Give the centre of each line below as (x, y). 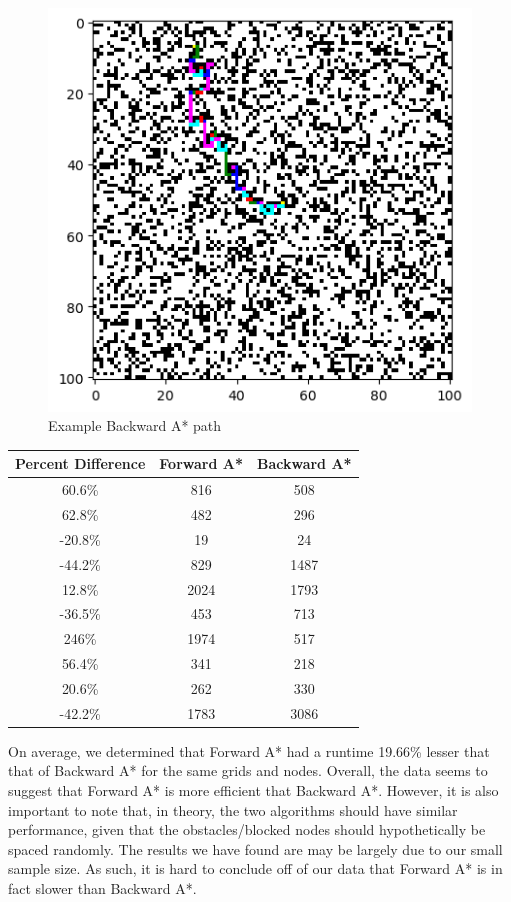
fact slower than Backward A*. (102, 887)
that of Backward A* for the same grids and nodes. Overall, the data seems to (248, 770)
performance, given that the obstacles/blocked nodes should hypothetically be (247, 829)
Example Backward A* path (135, 425)
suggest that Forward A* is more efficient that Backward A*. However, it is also (253, 790)
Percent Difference (80, 463)
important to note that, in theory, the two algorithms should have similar (233, 809)
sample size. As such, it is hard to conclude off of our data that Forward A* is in (255, 868)
